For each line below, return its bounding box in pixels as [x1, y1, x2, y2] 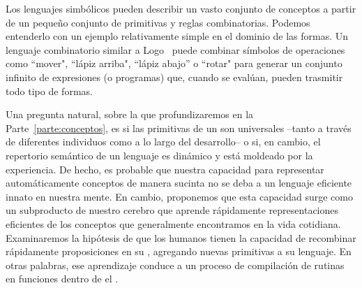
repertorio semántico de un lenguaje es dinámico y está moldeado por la [6, 147, 313, 162]
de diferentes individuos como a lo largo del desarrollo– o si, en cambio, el [6, 134, 321, 149]
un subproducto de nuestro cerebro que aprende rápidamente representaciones [6, 203, 339, 217]
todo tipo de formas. [6, 83, 93, 98]
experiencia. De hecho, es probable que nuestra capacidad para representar [6, 161, 324, 176]
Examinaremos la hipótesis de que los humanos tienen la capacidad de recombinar [6, 230, 356, 245]
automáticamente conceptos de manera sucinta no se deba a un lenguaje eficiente [6, 175, 352, 190]
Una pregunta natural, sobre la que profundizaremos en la [6, 107, 254, 122]
